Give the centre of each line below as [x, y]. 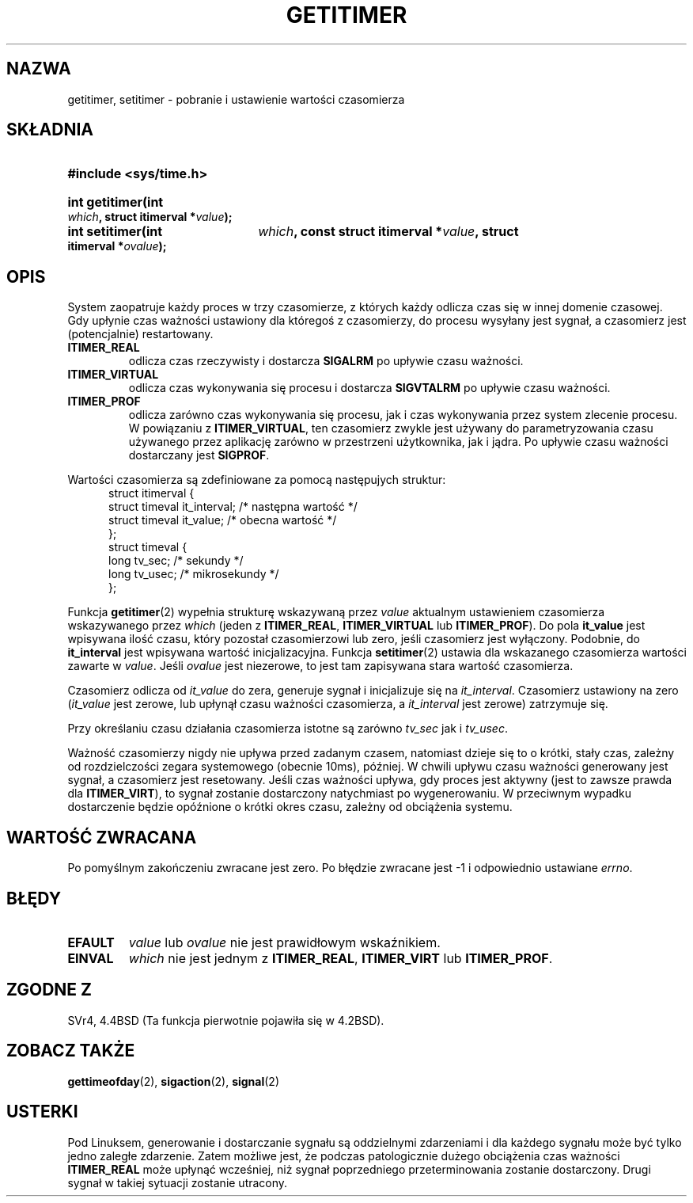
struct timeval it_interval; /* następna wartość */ [233, 507]
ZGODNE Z [49, 990]
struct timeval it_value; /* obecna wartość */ [223, 520]
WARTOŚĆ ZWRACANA [102, 837]
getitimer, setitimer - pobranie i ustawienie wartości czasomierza [236, 99]
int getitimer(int [116, 202]
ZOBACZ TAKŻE [71, 1051]
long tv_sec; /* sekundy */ [176, 561]
